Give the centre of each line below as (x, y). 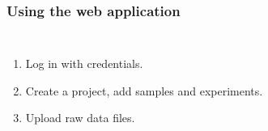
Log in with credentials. (84, 63)
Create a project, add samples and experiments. (144, 90)
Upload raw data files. (80, 118)
